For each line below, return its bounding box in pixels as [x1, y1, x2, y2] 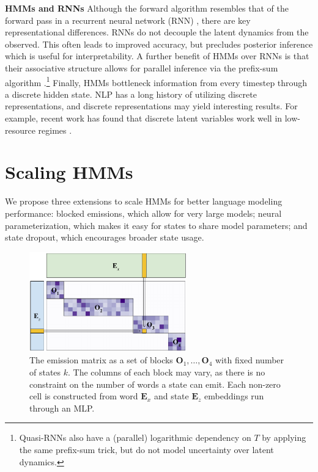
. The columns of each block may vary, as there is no [68, 366, 265, 379]
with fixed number [215, 354, 284, 366]
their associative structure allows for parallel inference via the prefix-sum [5, 61, 278, 74]
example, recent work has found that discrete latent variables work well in [5, 112, 283, 124]
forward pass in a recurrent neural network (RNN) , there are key [5, 13, 251, 26]
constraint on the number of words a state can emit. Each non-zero [29, 377, 281, 390]
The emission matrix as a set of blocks [29, 354, 173, 366]
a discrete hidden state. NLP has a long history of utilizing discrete [5, 87, 257, 100]
